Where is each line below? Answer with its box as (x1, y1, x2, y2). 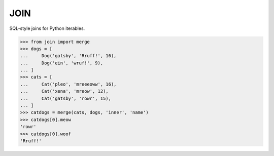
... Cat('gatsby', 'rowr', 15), (20, 95, 112, 101)
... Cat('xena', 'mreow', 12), (20, 89, 109, 94)
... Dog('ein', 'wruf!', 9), (20, 60, 104, 66)
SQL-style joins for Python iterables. (9, 25, 85, 31)
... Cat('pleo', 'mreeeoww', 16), (20, 81, 117, 87)
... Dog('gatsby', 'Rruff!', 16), (20, 53, 117, 59)
